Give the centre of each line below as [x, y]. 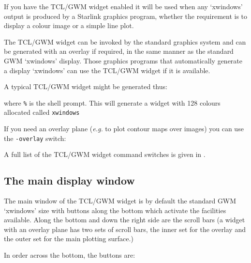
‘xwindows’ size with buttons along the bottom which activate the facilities [115, 210]
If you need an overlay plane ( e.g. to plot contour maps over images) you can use [124, 129]
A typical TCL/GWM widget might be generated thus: [86, 86]
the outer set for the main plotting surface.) [69, 239]
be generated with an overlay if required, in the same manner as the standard [119, 51]
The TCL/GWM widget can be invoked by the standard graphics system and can [125, 41]
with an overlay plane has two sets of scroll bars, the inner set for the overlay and [125, 229]
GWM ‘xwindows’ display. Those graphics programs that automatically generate [123, 60]
